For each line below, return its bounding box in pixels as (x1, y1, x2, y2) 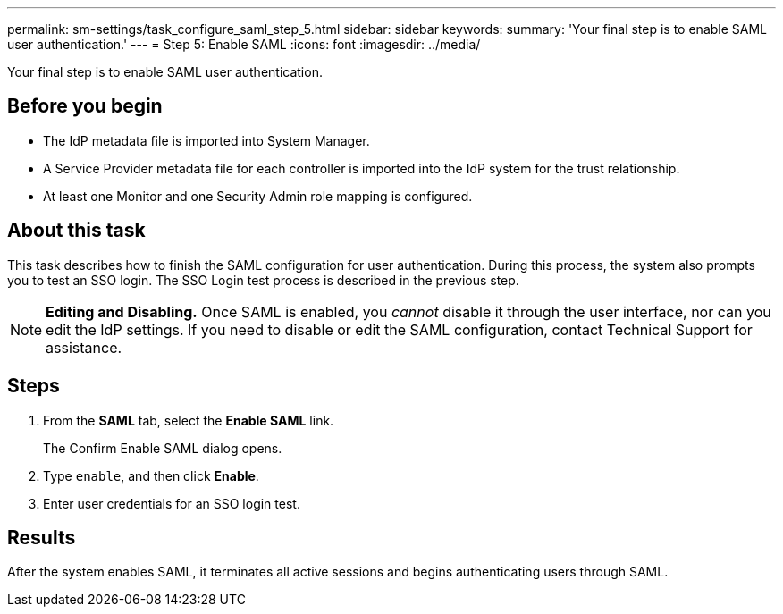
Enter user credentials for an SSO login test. (43, 495, 300, 511)
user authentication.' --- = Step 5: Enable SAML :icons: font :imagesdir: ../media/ (7, 37, 481, 52)
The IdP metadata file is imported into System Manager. (43, 132, 370, 148)
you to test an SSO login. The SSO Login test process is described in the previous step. (7, 272, 519, 288)
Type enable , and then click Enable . (43, 467, 259, 484)
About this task (7, 219, 146, 242)
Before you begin (7, 95, 163, 118)
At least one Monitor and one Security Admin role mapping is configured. (43, 188, 473, 204)
